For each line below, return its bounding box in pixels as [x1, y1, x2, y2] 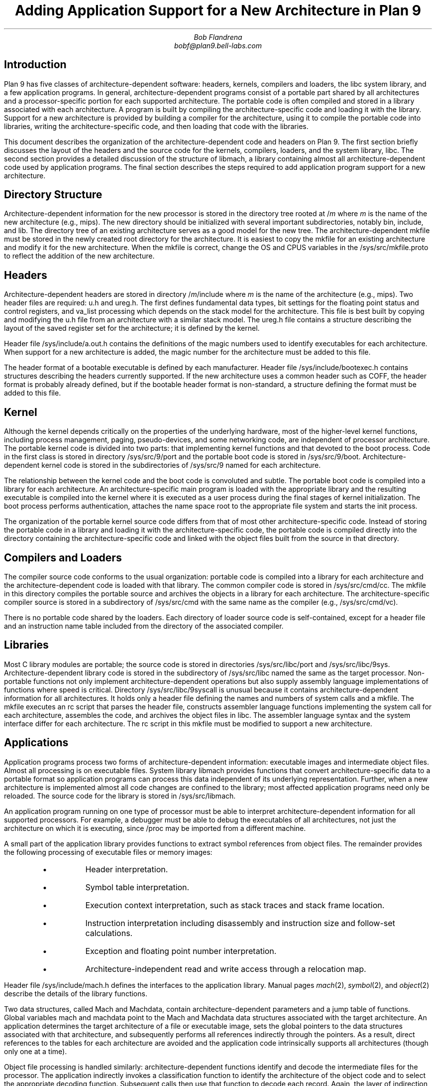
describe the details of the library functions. [4, 989, 147, 998]
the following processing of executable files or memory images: [4, 847, 213, 856]
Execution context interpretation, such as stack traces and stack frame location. [85, 900, 385, 910]
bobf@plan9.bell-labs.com [174, 41, 262, 50]
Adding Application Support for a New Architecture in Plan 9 [15, 2, 421, 19]
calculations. [85, 928, 133, 938]
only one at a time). [4, 1047, 67, 1056]
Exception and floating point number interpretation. [85, 946, 277, 956]
